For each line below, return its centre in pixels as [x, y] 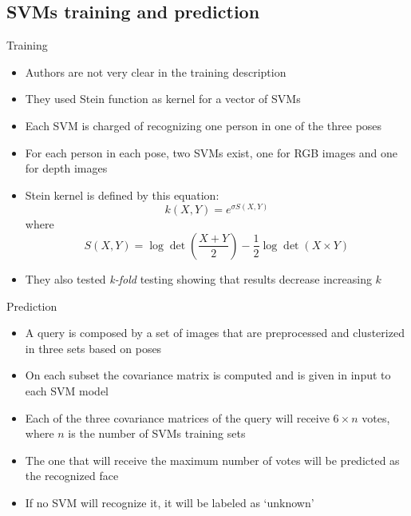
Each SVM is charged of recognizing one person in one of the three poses [204, 125]
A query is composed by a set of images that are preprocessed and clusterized [215, 333]
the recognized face [72, 476]
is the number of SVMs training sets [157, 433]
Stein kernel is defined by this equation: [122, 194]
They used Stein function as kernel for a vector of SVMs [163, 99]
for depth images [66, 168]
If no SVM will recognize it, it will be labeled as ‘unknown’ [170, 502]
